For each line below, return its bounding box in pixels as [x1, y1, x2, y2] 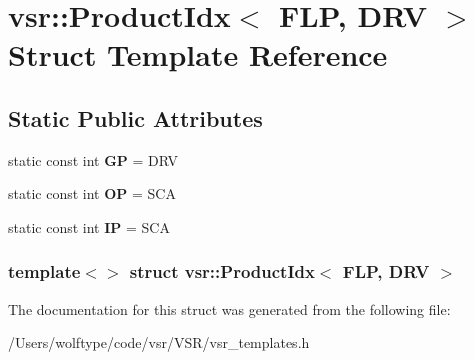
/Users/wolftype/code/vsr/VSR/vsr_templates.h [8, 332, 310, 353]
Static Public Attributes [8, 102, 263, 133]
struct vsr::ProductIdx [129, 259, 315, 284]
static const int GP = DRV [8, 149, 179, 170]
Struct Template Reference [8, 34, 388, 75]
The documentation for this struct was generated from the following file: [8, 298, 451, 319]
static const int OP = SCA [8, 183, 176, 204]
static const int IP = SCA [8, 216, 170, 237]
